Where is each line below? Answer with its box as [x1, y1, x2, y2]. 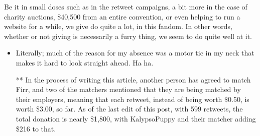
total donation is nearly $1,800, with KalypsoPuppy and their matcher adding [16, 113, 256, 123]
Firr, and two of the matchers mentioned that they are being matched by [16, 84, 241, 94]
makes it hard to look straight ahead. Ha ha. [16, 57, 154, 67]
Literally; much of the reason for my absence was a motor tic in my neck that [16, 47, 254, 58]
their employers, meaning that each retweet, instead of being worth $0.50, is [16, 93, 249, 104]
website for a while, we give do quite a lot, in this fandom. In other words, [4, 21, 232, 31]
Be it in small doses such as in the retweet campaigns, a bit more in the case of [4, 1, 247, 11]
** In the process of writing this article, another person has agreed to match [16, 74, 251, 84]
